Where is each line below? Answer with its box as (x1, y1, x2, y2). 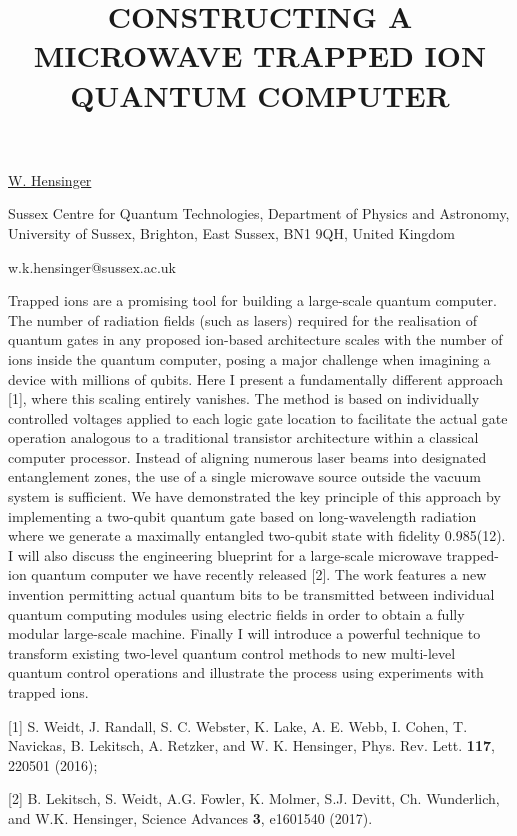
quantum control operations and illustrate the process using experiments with (8, 662, 484, 683)
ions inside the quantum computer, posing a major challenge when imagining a (8, 348, 491, 369)
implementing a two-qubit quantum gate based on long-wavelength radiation (8, 505, 477, 526)
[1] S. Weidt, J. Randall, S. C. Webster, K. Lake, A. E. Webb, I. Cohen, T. (8, 715, 468, 736)
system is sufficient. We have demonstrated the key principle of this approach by (8, 486, 501, 507)
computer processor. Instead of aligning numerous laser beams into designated (8, 446, 487, 467)
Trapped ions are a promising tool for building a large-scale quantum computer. (8, 290, 497, 311)
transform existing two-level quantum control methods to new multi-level (8, 642, 456, 663)
